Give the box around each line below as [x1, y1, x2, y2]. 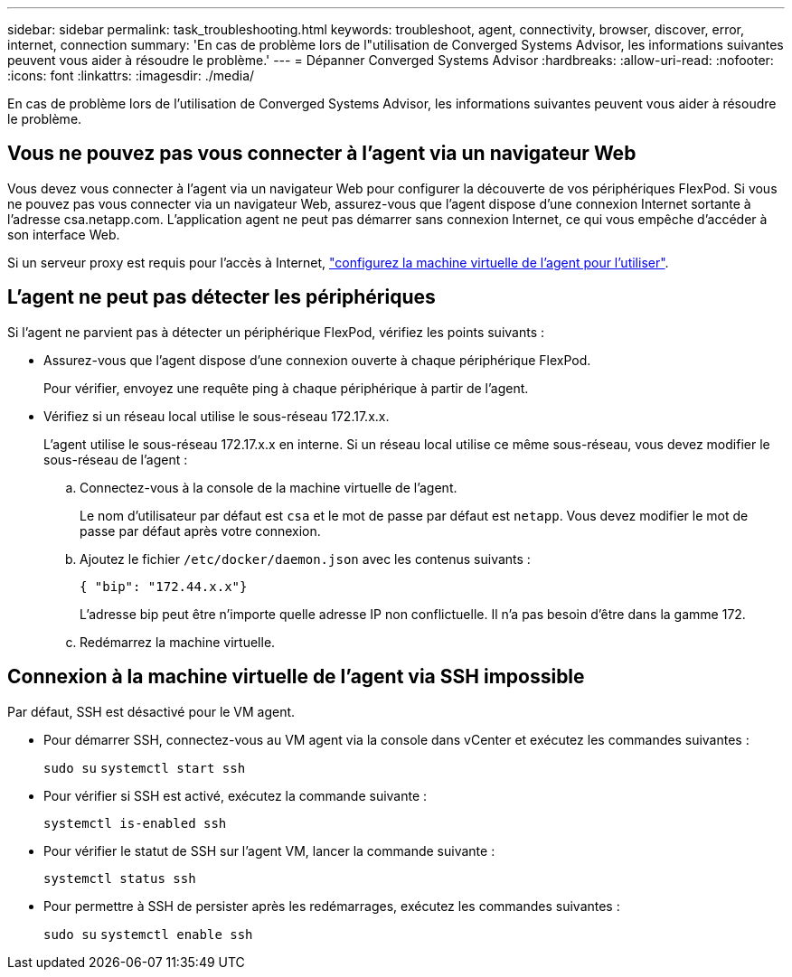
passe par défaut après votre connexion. [80, 522, 321, 539]
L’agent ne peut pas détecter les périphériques [7, 286, 436, 309]
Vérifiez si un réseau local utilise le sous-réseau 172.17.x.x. [43, 408, 390, 424]
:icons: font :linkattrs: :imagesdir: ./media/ [7, 68, 255, 83]
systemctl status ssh [43, 870, 196, 886]
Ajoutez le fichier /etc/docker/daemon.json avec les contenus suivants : [80, 550, 531, 567]
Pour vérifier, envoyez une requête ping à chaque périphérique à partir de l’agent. [43, 380, 529, 396]
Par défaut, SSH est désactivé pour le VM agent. [7, 703, 296, 719]
